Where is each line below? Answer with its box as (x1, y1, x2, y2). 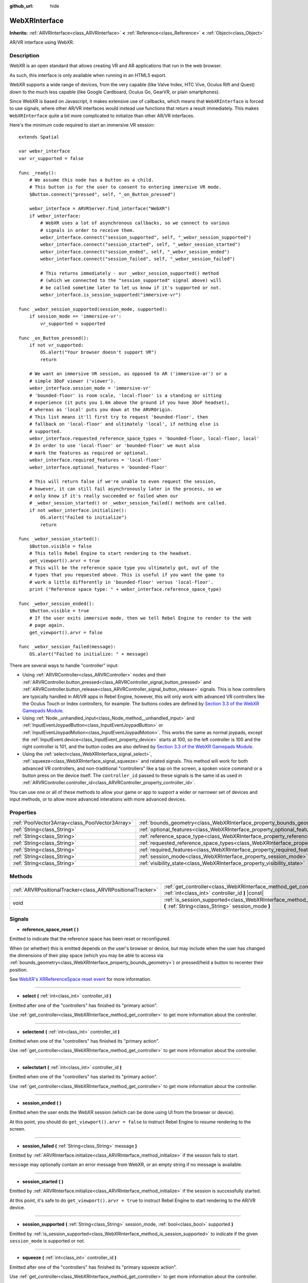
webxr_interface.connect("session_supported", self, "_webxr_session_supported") (40, 235, 252, 241)
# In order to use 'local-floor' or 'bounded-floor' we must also (29, 443, 200, 449)
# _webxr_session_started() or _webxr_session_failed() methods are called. (29, 500, 227, 506)
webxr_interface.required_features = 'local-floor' (29, 457, 162, 463)
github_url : (9, 3, 33, 9)
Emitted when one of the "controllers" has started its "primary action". (9, 1074, 158, 1080)
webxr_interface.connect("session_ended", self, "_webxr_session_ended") (40, 249, 230, 255)
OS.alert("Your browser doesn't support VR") (40, 349, 157, 355)
